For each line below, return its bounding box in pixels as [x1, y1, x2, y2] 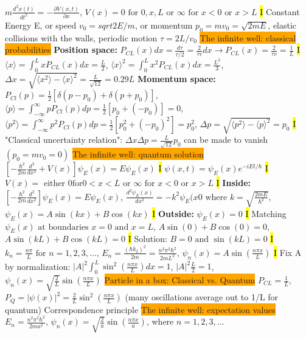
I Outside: [152, 207, 194, 219]
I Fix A [274, 246, 302, 258]
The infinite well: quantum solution [72, 148, 204, 160]
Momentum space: [137, 72, 216, 85]
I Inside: [216, 176, 251, 189]
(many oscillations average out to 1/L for [125, 291, 279, 303]
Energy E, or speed [5, 18, 77, 31]
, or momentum [134, 18, 193, 31]
